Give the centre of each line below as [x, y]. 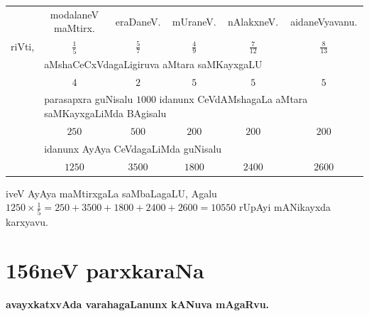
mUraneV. [194, 21]
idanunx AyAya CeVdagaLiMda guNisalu [133, 148]
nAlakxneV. [253, 21]
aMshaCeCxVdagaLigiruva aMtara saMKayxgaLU [153, 64]
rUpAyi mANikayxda [285, 207]
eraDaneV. [138, 21]
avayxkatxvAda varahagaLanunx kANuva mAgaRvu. [138, 304]
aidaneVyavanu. [324, 21]
